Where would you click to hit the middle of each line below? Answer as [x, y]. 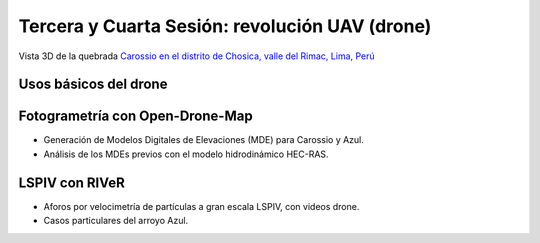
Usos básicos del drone [93, 84]
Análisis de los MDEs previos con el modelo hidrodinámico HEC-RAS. [186, 154]
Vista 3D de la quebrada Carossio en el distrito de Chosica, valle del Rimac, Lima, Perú [196, 56]
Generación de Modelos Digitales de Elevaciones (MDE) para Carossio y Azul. [204, 140]
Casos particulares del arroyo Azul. [116, 221]
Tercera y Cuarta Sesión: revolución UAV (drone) [225, 26]
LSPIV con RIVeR [71, 182]
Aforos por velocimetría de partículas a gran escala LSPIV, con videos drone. [201, 206]
